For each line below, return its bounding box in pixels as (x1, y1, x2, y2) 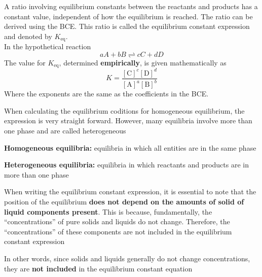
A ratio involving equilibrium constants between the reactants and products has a (4, 1, 258, 11)
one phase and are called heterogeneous (4, 125, 126, 135)
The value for (4, 57, 46, 67)
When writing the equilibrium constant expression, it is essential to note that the (4, 186, 256, 197)
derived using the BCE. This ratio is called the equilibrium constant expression (4, 21, 250, 31)
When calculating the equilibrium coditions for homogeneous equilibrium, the (4, 105, 245, 116)
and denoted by (4, 30, 52, 41)
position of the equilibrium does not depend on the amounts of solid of (4, 196, 244, 206)
